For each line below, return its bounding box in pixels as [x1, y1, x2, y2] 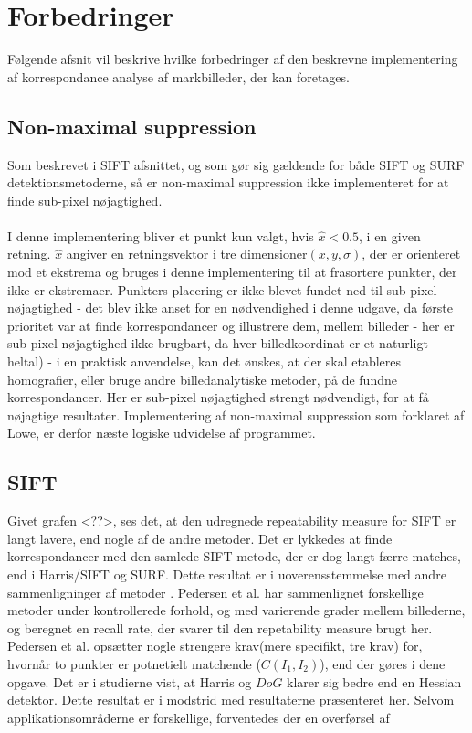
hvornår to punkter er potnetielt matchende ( [7, 653, 261, 673]
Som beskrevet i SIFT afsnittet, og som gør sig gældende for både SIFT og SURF [7, 154, 465, 174]
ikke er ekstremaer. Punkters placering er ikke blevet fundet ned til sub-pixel [7, 280, 437, 299]
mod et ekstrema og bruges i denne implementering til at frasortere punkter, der [7, 262, 457, 282]
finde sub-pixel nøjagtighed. [7, 190, 163, 209]
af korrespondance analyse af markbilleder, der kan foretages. [7, 67, 350, 86]
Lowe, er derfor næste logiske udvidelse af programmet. [7, 423, 316, 442]
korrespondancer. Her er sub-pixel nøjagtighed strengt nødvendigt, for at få [7, 388, 429, 407]
